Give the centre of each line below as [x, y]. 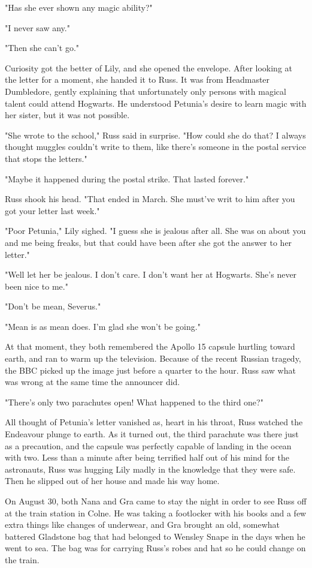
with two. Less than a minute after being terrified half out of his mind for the [147, 457]
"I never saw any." [37, 27]
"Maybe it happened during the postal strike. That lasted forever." [127, 178]
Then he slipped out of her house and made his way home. [112, 481]
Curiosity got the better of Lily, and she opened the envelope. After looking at [149, 67]
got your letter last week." [52, 210]
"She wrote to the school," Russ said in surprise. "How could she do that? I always [155, 135]
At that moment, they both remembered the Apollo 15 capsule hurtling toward [150, 346]
